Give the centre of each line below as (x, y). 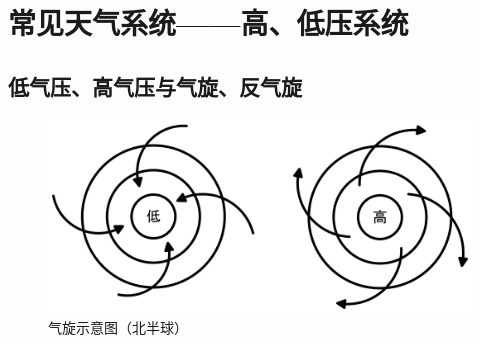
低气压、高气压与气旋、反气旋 (155, 85)
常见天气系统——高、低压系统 (208, 22)
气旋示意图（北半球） (118, 326)
